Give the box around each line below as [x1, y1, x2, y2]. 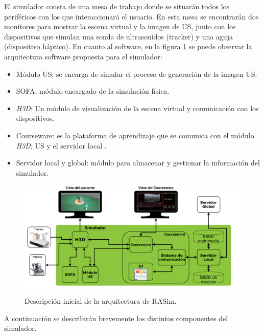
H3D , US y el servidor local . [16, 140, 107, 151]
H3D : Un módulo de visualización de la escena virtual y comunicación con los [16, 102, 259, 113]
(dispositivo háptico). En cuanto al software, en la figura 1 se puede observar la [4, 41, 252, 52]
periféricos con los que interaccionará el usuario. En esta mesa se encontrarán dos [4, 11, 259, 22]
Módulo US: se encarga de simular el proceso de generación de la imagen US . [16, 68, 257, 79]
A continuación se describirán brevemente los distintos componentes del [4, 312, 228, 323]
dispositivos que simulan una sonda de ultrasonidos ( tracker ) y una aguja [4, 31, 233, 41]
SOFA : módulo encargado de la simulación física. [16, 86, 170, 96]
